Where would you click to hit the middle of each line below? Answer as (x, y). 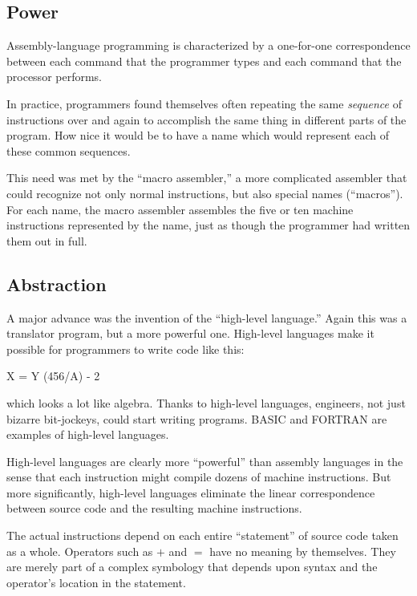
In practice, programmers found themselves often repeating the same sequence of (204, 103)
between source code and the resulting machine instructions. (154, 508)
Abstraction (57, 284)
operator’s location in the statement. (96, 582)
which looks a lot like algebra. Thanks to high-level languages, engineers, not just (206, 402)
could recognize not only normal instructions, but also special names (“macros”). (205, 193)
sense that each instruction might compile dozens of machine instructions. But (199, 477)
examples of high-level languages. (88, 434)
